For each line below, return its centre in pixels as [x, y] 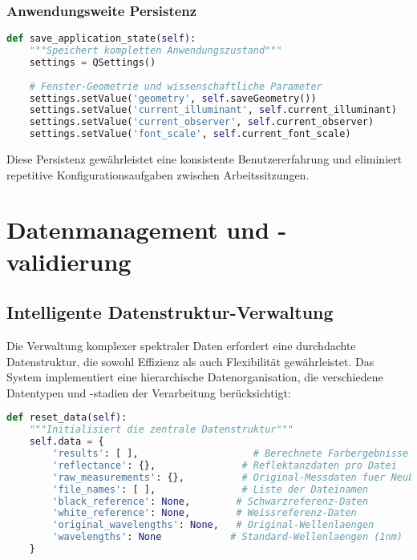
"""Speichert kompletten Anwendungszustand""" [156, 51]
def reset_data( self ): [67, 418]
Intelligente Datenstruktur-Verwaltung [170, 312]
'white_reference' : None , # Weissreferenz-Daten [204, 513]
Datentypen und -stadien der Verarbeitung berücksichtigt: [149, 392]
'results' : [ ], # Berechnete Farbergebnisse [231, 454]
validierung [69, 261]
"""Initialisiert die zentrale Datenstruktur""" [161, 430]
